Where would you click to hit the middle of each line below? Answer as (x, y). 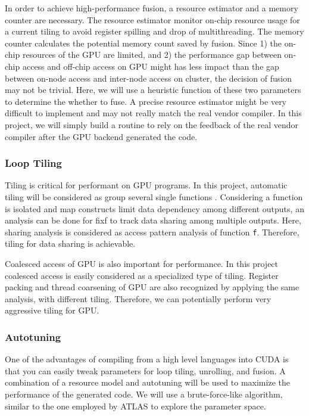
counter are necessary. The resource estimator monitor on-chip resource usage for (152, 19)
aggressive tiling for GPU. (52, 310)
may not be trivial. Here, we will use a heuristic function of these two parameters (153, 90)
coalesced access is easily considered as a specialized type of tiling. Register (142, 275)
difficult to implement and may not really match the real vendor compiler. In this (153, 113)
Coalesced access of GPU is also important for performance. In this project (142, 263)
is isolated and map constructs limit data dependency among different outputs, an (154, 208)
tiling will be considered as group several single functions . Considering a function (154, 196)
